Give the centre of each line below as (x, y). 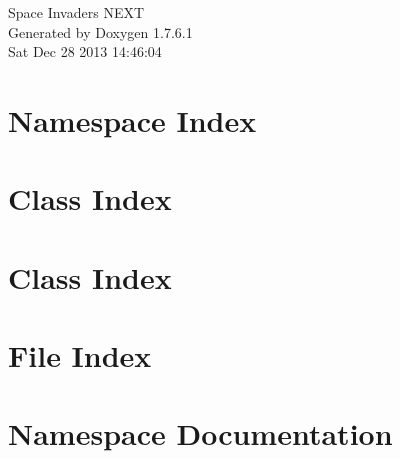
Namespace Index (132, 119)
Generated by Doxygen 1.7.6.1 (100, 31)
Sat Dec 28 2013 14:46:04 (85, 51)
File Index (80, 355)
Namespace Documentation (200, 433)
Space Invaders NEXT (76, 12)
